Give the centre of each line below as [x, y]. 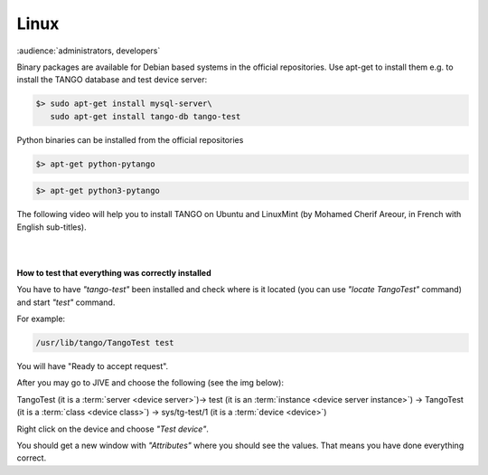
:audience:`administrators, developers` [89, 51]
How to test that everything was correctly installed [114, 272]
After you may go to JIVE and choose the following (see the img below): [150, 383]
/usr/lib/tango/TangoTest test [105, 342]
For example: [41, 318]
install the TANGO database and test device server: [112, 80]
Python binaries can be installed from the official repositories [130, 139]
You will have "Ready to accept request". [93, 366]
